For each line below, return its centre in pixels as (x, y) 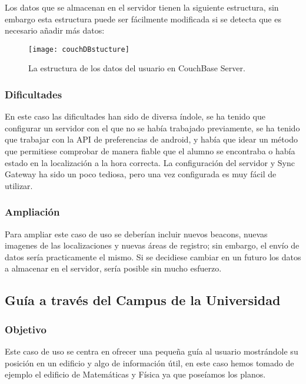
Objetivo (26, 329)
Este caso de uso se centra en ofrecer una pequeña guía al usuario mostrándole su (152, 351)
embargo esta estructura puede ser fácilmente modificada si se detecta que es (143, 19)
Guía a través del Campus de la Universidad (143, 300)
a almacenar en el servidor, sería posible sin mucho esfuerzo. (113, 268)
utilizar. (19, 185)
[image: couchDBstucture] (79, 49)
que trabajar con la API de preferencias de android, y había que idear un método (151, 139)
